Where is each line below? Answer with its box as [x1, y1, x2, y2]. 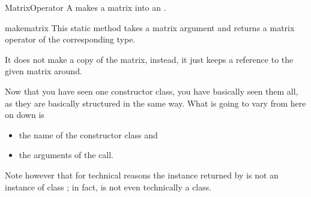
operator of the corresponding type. [5, 33, 136, 46]
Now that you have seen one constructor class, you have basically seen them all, [5, 84, 298, 97]
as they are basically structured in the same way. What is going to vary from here [5, 96, 306, 109]
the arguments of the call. [19, 148, 114, 161]
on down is [5, 108, 44, 121]
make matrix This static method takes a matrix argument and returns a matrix [5, 21, 295, 34]
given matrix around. [5, 65, 82, 77]
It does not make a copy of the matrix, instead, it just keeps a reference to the [5, 53, 294, 65]
